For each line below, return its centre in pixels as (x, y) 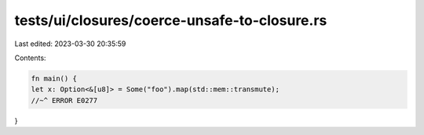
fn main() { (54, 78)
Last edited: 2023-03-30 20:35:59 (70, 44)
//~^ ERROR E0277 (64, 100)
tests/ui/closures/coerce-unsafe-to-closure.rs (171, 20)
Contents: (30, 58)
